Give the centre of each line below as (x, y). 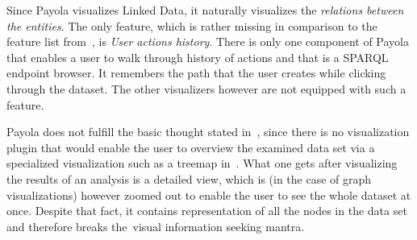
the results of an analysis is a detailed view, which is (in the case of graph (189, 178)
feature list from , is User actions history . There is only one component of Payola (208, 41)
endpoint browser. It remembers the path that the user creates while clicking (196, 73)
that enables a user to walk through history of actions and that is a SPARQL (198, 57)
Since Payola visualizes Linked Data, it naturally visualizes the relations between (205, 10)
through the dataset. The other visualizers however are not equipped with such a (206, 88)
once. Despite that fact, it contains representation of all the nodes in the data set (207, 211)
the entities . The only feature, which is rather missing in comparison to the (192, 25)
